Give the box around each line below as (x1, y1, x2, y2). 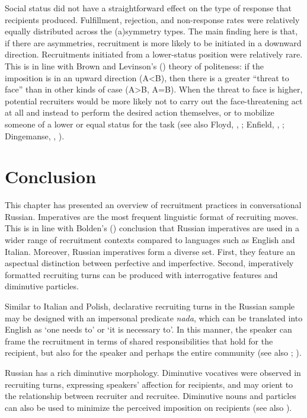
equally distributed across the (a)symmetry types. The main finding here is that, (5, 25, 298, 37)
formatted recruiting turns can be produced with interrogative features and (5, 268, 278, 280)
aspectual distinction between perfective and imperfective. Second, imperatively (5, 257, 294, 269)
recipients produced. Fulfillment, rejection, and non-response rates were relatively (5, 13, 300, 25)
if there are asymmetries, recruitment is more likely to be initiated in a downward (5, 36, 302, 49)
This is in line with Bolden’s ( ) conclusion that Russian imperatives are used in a (5, 222, 299, 234)
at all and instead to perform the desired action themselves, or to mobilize (5, 106, 274, 119)
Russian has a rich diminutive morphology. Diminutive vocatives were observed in (5, 366, 301, 378)
